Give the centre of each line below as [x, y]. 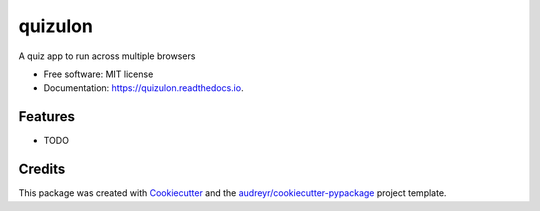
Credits [42, 169]
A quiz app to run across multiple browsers [107, 56]
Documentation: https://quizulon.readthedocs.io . [143, 88]
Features [46, 116]
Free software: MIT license [98, 74]
